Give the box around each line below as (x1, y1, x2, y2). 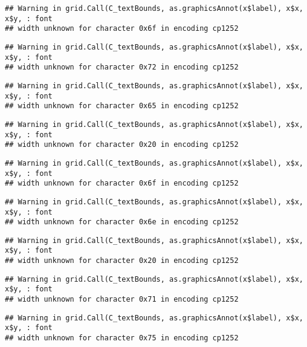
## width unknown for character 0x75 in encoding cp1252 (5, 334, 239, 343)
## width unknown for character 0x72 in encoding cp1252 (5, 63, 239, 72)
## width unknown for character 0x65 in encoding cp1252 (5, 102, 239, 111)
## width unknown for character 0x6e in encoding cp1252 (5, 218, 239, 227)
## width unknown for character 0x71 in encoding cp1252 (5, 295, 239, 304)
